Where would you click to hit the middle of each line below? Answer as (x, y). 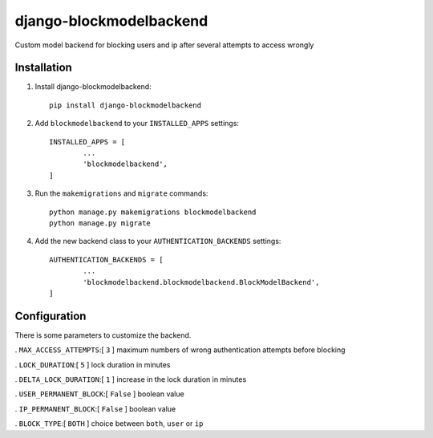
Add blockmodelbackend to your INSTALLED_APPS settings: (137, 124)
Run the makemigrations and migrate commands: (121, 193)
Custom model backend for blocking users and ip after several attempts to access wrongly (164, 45)
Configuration (51, 316)
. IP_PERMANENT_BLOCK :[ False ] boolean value (95, 408)
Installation (43, 68)
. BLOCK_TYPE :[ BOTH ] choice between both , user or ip (109, 424)
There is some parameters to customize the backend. (103, 335)
